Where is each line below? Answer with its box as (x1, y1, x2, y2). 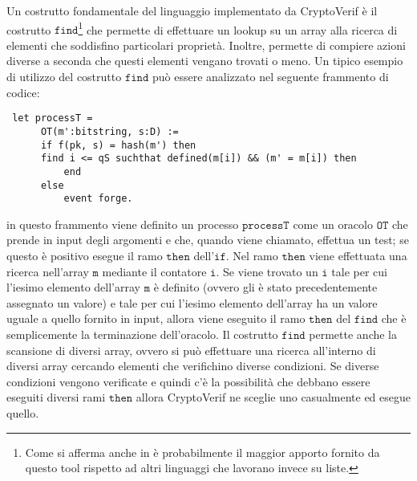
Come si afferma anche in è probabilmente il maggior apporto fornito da (25, 443, 380, 460)
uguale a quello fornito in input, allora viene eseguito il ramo (6, 310, 306, 327)
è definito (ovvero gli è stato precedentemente (153, 279, 378, 296)
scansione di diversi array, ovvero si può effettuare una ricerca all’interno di (6, 341, 376, 358)
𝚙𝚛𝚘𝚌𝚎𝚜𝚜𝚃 (241, 219, 289, 231)
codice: (6, 84, 40, 100)
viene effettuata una (309, 247, 407, 263)
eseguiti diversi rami (6, 389, 106, 406)
